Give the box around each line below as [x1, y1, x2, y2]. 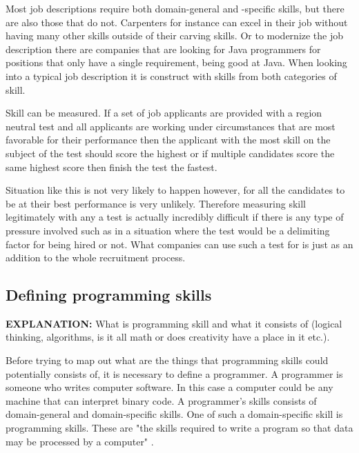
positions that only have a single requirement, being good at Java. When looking [6, 55, 347, 70]
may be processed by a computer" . [6, 434, 154, 448]
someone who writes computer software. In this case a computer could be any [6, 380, 333, 394]
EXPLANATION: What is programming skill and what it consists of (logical [6, 316, 342, 330]
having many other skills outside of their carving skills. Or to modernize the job [6, 28, 344, 43]
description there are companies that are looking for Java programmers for [6, 41, 321, 56]
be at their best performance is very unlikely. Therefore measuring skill [6, 196, 306, 210]
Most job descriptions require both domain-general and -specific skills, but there [6, 1, 345, 15]
